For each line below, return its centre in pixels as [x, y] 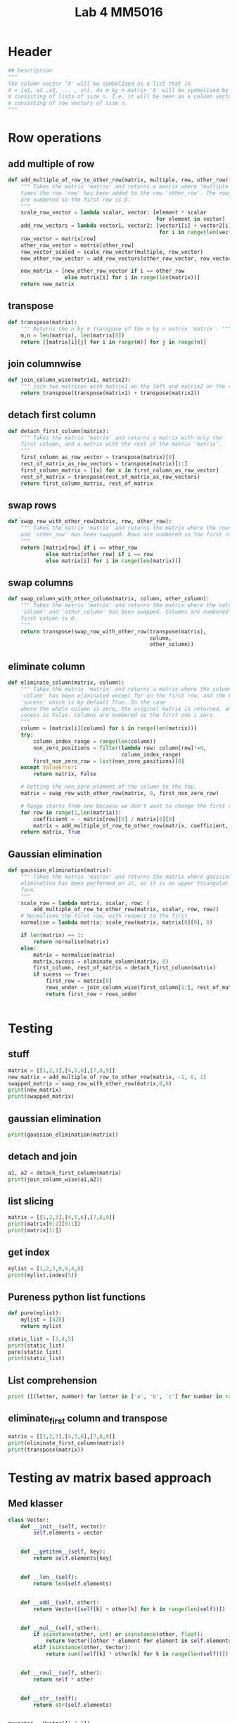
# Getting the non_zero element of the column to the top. [109, 787]
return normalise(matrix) [71, 942]
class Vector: [29, 1520]
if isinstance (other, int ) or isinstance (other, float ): [118, 1634]
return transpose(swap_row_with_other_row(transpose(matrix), [114, 631]
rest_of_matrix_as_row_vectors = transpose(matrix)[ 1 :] [104, 464]
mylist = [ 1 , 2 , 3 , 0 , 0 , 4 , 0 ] [46, 1269]
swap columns [40, 582]
